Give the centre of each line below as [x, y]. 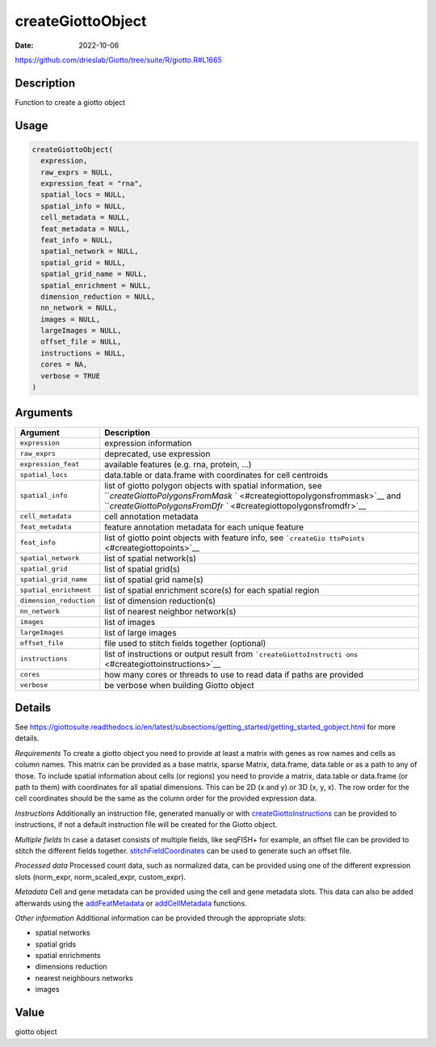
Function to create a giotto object [70, 102]
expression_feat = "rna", [92, 184]
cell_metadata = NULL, [86, 217]
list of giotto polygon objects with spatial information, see [213, 485]
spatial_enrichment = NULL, [96, 285]
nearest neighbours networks [84, 977]
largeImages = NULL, [81, 331]
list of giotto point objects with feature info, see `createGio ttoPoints [234, 538]
